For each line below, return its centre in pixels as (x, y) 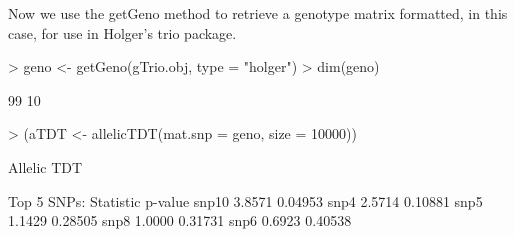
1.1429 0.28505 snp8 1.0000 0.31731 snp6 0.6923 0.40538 (180, 220)
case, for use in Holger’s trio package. (122, 32)
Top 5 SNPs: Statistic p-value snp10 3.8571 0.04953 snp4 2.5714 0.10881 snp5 (245, 200)
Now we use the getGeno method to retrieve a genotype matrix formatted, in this (258, 13)
